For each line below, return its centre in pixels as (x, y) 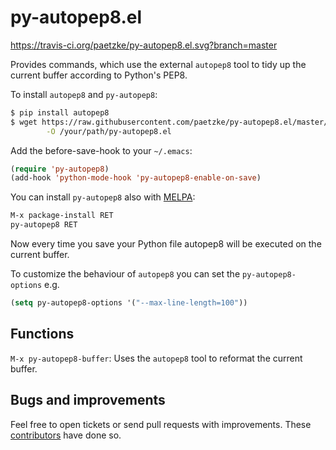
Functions (42, 334)
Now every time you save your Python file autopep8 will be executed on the (166, 244)
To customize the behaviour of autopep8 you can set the (125, 274)
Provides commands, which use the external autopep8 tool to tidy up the (158, 64)
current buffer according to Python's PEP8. (99, 75)
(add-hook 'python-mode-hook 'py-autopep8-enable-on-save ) (136, 178)
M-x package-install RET (62, 216)
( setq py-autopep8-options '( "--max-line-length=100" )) (129, 303)
